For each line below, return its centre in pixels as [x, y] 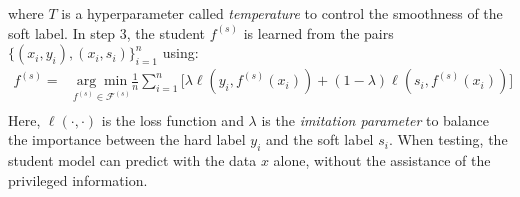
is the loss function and [172, 119]
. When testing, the [448, 139]
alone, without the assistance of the [382, 160]
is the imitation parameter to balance [375, 119]
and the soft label [320, 139]
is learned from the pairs [318, 32]
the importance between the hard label [127, 139]
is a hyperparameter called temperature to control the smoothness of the [282, 13]
